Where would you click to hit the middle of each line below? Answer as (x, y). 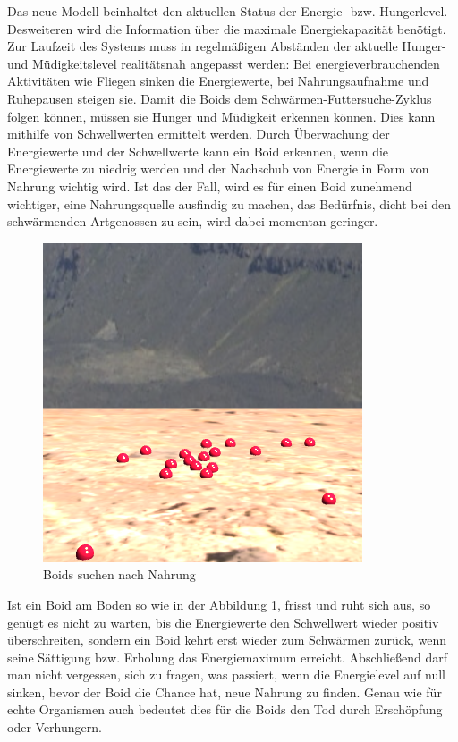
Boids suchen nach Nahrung (119, 574)
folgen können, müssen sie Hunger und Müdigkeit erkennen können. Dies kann (221, 116)
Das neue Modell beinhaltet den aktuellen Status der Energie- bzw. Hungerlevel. (228, 11)
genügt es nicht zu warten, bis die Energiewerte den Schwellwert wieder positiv (223, 622)
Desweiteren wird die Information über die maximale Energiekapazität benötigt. (227, 28)
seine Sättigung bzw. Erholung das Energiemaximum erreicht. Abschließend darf (228, 657)
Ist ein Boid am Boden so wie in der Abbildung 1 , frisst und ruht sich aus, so (219, 604)
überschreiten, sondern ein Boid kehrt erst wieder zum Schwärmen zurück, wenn (227, 640)
